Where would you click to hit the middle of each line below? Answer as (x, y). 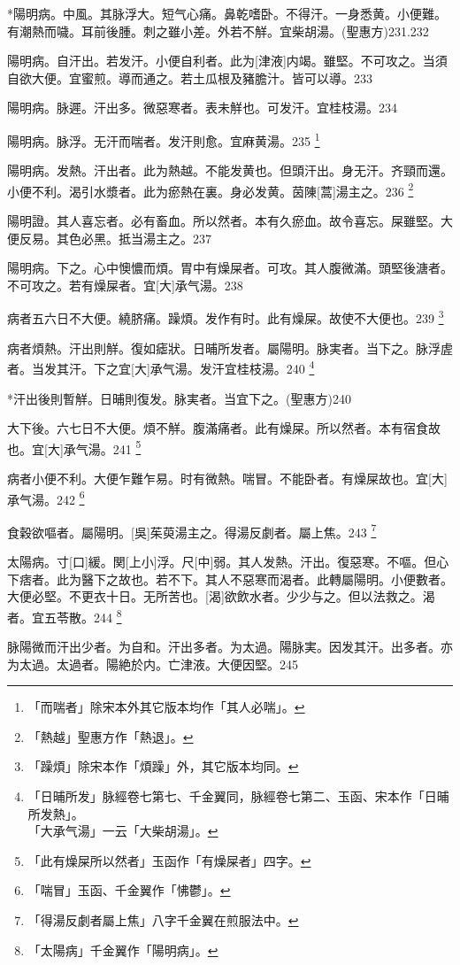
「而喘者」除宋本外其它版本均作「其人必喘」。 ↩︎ (166, 707)
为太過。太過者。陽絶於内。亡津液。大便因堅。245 (153, 664)
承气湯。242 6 (46, 498)
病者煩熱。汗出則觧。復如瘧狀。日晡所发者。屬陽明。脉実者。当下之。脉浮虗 (230, 347)
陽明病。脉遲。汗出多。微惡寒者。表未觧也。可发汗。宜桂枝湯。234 (202, 108)
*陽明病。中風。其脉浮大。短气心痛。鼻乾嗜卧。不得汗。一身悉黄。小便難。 (227, 13)
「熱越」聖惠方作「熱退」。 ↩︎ (111, 736)
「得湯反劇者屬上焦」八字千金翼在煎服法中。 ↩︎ (163, 920)
